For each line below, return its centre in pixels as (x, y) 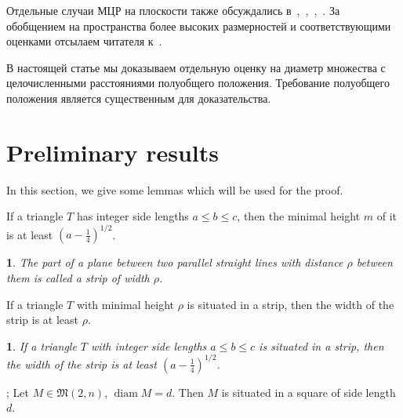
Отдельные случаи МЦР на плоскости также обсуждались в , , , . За (173, 10)
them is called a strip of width (78, 277)
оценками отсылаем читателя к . (84, 41)
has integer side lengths (133, 216)
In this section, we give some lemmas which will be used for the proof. (175, 189)
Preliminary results (113, 152)
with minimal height (125, 304)
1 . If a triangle (42, 345)
